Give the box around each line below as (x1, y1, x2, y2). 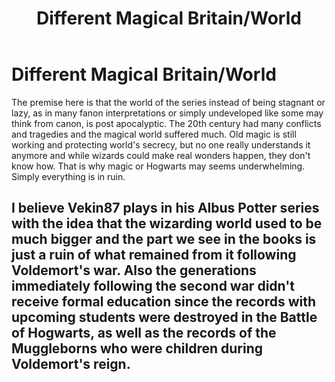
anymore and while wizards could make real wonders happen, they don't (11, 149, 311, 161)
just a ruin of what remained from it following (11, 247, 297, 264)
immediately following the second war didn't (11, 278, 295, 295)
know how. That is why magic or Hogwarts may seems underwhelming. (11, 160, 306, 172)
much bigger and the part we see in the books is (11, 231, 317, 248)
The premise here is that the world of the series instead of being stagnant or (11, 96, 326, 108)
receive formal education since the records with (11, 293, 317, 311)
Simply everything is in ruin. (11, 170, 126, 182)
